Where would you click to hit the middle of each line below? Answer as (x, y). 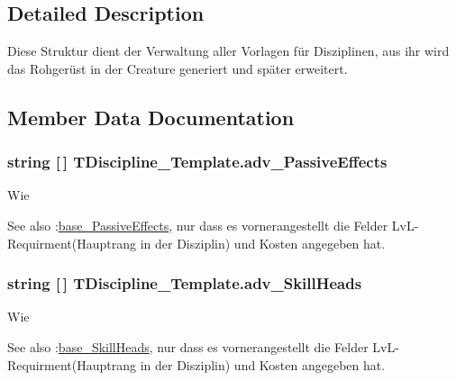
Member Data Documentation (151, 117)
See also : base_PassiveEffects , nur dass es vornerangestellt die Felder (198, 225)
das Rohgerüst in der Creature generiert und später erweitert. (178, 68)
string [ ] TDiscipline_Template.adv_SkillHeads (185, 283)
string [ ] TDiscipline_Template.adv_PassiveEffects (197, 162)
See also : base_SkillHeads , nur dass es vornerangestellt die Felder (188, 346)
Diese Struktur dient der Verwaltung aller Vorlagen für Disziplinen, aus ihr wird (228, 51)
